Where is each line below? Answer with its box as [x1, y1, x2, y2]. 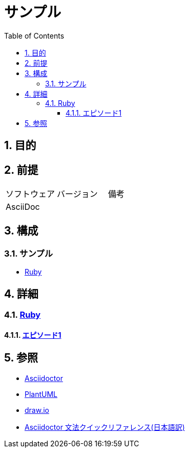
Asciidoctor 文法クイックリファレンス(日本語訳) [25, 422, 185, 431]
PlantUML [25, 389, 58, 399]
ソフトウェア [6, 189, 55, 200]
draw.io [25, 405, 49, 414]
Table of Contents [4, 31, 65, 40]
